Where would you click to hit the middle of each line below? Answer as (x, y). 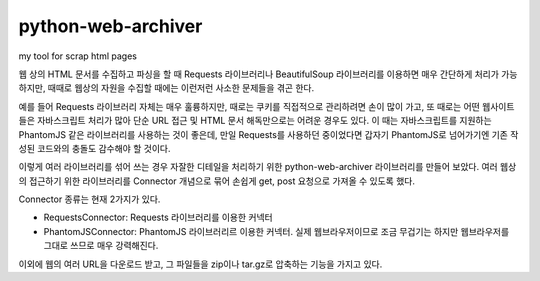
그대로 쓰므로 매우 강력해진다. (101, 246)
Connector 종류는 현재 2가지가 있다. (89, 199)
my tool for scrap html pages (77, 56)
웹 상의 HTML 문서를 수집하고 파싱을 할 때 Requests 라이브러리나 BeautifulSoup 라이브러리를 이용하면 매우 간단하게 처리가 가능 (268, 74)
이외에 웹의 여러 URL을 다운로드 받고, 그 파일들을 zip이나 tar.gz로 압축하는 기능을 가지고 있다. (200, 264)
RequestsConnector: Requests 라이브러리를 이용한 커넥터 (158, 217)
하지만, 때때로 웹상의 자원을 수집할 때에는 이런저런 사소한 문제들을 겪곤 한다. (166, 88)
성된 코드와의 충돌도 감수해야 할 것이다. (94, 148)
